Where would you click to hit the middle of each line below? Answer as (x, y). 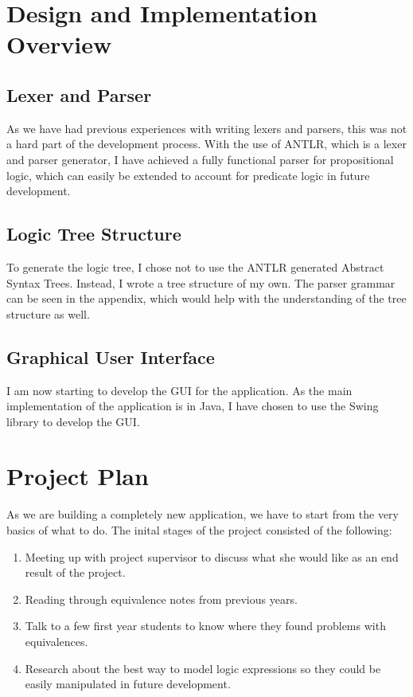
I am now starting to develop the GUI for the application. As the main (179, 390)
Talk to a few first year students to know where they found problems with (205, 626)
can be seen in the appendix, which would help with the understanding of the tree (206, 298)
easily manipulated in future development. (128, 684)
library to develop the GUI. (73, 421)
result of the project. (75, 572)
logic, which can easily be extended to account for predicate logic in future (188, 175)
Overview (59, 44)
